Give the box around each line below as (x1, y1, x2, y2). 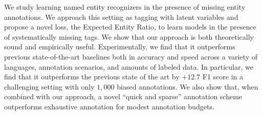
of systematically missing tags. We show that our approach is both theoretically (4, 31, 254, 42)
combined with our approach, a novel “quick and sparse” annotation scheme (4, 91, 243, 102)
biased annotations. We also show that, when (117, 81, 258, 92)
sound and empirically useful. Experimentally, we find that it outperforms (4, 41, 235, 52)
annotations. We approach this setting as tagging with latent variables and (4, 11, 238, 22)
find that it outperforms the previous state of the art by (4, 71, 180, 82)
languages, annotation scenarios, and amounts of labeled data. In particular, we (4, 61, 253, 72)
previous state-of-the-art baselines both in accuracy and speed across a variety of (4, 51, 257, 62)
